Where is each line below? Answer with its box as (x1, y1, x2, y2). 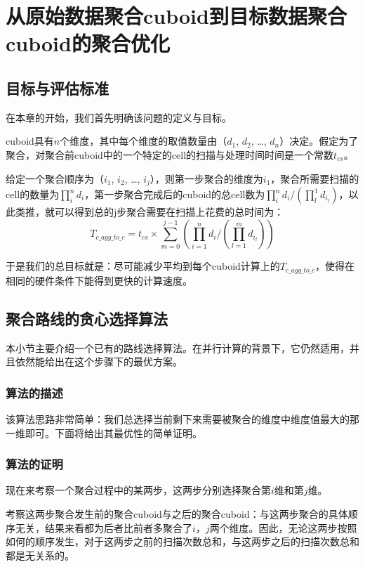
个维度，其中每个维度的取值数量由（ (60, 133, 227, 148)
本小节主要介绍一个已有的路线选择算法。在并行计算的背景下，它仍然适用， (6, 340, 350, 355)
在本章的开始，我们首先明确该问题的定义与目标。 (6, 110, 232, 124)
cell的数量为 (6, 187, 60, 201)
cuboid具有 (6, 133, 54, 148)
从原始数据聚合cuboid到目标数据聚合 (6, 1, 347, 30)
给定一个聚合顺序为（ (6, 171, 104, 185)
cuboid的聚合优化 (6, 29, 170, 58)
